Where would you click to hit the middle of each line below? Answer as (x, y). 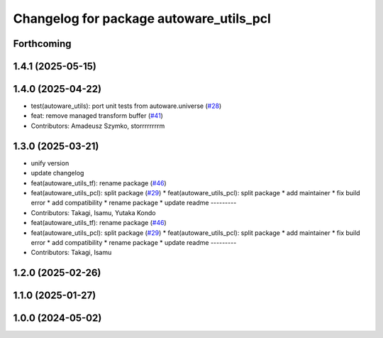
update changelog (57, 173)
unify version (50, 163)
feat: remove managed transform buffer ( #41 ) (97, 116)
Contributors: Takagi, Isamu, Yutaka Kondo (93, 212)
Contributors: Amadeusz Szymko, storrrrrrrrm (98, 126)
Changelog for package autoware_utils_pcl (142, 18)
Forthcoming (42, 44)
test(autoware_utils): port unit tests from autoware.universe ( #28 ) (126, 106)
